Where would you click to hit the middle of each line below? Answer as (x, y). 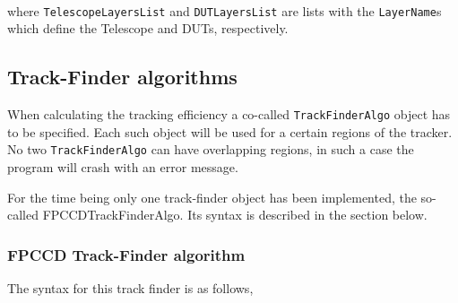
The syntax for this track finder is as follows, (130, 287)
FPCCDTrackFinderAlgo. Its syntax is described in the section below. (235, 215)
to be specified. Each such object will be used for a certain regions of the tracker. (230, 131)
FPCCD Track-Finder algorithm (126, 254)
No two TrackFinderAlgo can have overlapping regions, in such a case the (211, 149)
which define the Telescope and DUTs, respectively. (148, 28)
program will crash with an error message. (123, 166)
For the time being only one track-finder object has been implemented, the (212, 197)
